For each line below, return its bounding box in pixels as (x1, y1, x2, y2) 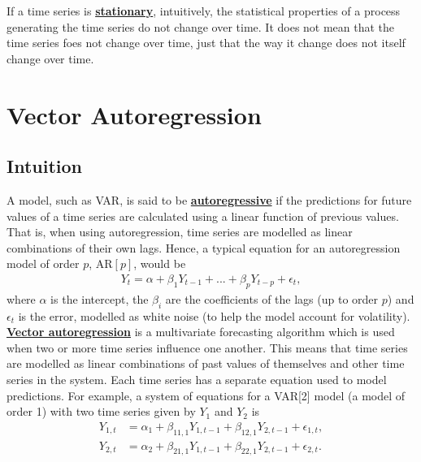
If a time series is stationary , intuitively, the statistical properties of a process (7, 2, 401, 19)
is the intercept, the (50, 290, 149, 307)
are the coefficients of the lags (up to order (165, 290, 379, 307)
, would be (133, 255, 186, 272)
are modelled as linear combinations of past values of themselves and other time (7, 355, 405, 372)
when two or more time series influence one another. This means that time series (7, 339, 408, 356)
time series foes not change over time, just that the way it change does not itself (7, 34, 406, 51)
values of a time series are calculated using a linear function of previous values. (7, 207, 399, 224)
